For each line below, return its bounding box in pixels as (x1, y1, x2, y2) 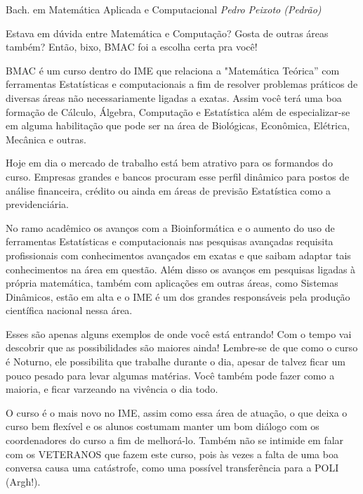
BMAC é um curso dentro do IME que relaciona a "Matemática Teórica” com (6, 63, 340, 77)
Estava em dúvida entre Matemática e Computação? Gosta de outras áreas (6, 25, 329, 40)
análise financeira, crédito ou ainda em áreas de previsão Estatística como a (6, 183, 331, 197)
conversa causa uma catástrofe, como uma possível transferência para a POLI (6, 460, 339, 475)
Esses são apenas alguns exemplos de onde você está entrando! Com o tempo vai (6, 326, 352, 341)
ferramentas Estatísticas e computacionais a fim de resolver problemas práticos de (6, 77, 358, 91)
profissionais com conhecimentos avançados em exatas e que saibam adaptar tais (6, 247, 351, 262)
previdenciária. (6, 197, 69, 212)
